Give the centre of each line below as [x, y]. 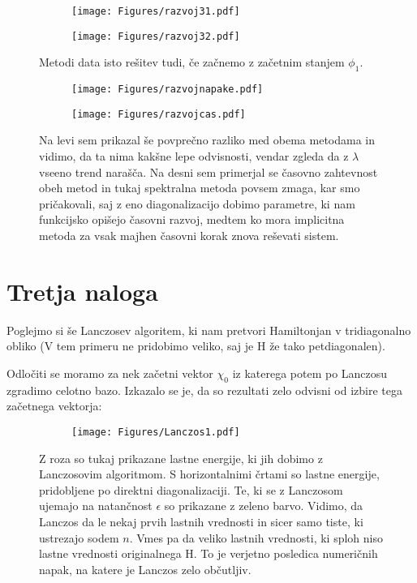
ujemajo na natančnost [96, 506]
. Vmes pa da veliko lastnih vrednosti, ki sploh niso [256, 537]
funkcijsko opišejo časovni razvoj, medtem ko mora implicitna [192, 219]
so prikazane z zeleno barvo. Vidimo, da [264, 506]
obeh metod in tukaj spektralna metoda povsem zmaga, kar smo [200, 188]
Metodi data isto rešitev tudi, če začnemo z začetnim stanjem [192, 62]
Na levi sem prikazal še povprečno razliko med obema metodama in [207, 140]
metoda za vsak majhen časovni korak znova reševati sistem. [189, 235]
